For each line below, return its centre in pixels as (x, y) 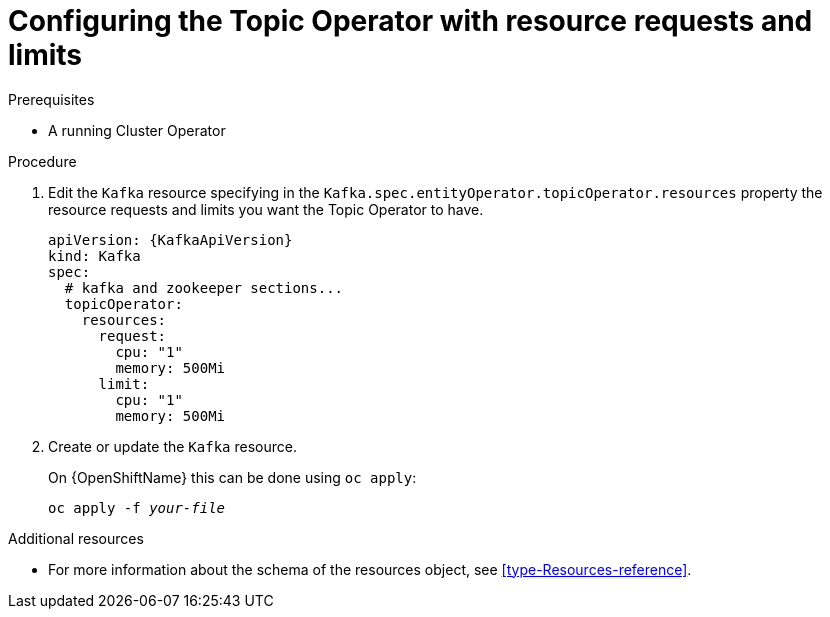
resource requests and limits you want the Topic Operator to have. (266, 209)
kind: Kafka (94, 255)
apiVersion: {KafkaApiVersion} (170, 239)
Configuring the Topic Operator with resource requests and (410, 21)
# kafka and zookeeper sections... (204, 287)
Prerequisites (51, 99)
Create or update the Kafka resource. (172, 446)
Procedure (42, 161)
